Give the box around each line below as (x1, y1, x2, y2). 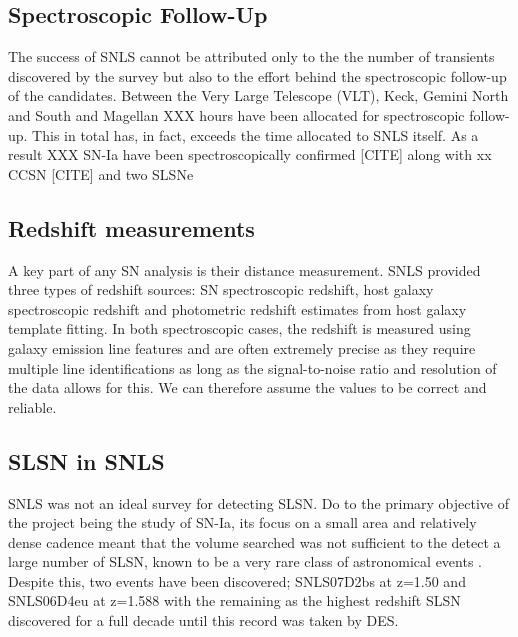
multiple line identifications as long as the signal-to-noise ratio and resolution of (8, 357, 497, 378)
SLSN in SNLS (8, 445, 165, 476)
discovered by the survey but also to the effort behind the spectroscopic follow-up (8, 65, 507, 86)
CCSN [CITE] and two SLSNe (8, 163, 194, 184)
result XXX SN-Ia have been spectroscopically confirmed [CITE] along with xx (8, 144, 492, 165)
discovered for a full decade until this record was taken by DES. (8, 610, 399, 631)
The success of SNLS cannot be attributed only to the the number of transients (8, 46, 495, 67)
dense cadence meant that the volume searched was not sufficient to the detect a (8, 531, 501, 552)
